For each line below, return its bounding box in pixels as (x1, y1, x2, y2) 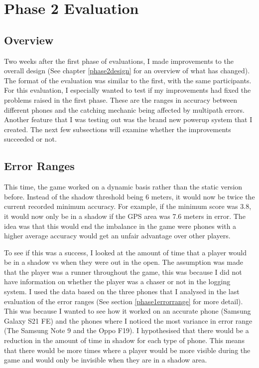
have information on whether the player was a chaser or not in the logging (4, 276, 231, 287)
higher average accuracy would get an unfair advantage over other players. (4, 230, 231, 241)
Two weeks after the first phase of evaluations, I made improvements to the (4, 55, 234, 66)
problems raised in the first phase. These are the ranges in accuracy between (4, 94, 238, 105)
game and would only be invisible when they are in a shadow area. (4, 355, 207, 365)
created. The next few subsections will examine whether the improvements (4, 124, 231, 134)
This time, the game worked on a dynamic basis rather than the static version (4, 182, 243, 192)
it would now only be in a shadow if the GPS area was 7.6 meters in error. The (4, 210, 246, 221)
